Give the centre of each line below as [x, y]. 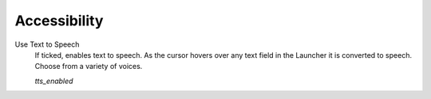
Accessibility [59, 21]
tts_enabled [54, 81]
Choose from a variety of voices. [89, 67]
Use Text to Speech [47, 44]
